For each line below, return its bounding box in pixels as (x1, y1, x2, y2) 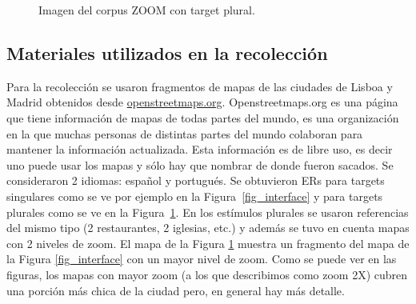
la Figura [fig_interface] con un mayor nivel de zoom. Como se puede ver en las (6, 250, 397, 267)
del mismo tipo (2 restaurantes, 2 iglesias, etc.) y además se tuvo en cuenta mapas (6, 219, 410, 236)
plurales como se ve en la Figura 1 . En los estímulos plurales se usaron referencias (6, 203, 409, 220)
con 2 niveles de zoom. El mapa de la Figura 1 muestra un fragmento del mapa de (6, 234, 410, 251)
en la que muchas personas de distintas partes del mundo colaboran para (6, 125, 363, 142)
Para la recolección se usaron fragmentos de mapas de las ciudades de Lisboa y (6, 78, 393, 94)
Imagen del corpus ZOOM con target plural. (38, 2, 255, 18)
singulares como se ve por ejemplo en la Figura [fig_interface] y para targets (6, 187, 383, 204)
